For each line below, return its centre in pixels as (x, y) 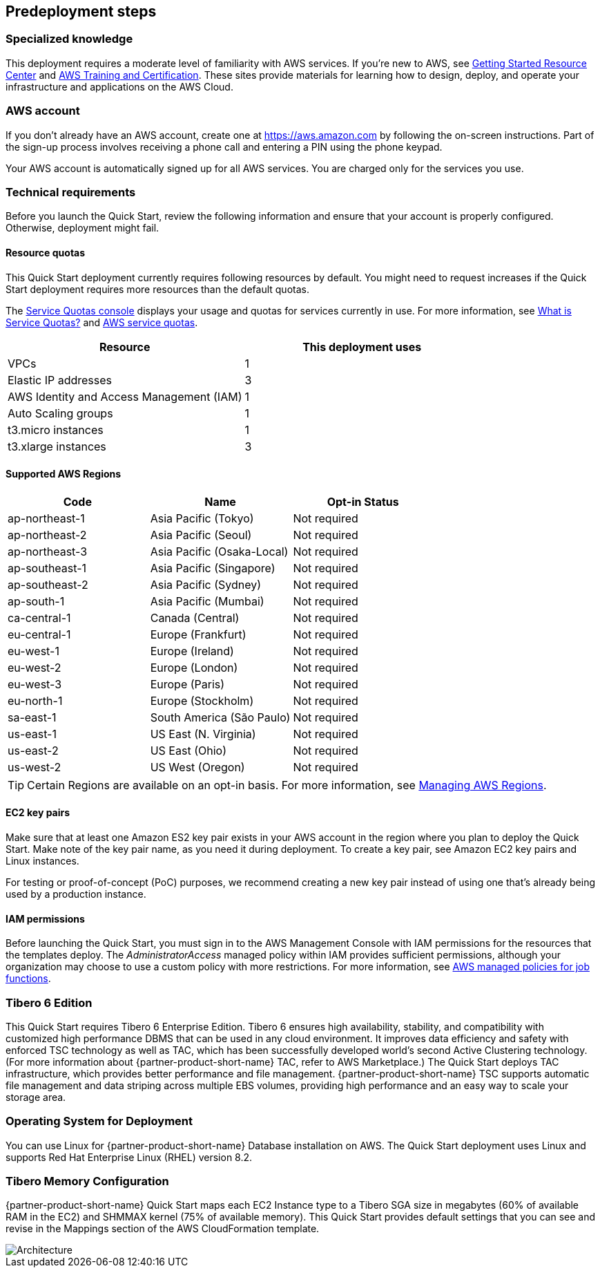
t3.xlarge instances (57, 446)
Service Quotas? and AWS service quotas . (102, 322)
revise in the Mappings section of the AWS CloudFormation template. (163, 1229)
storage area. (36, 1097)
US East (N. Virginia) (203, 734)
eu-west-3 (35, 684)
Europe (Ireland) (192, 651)
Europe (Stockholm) (202, 700)
